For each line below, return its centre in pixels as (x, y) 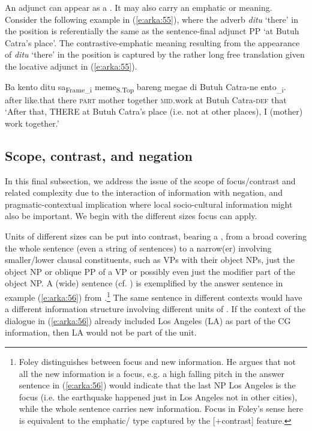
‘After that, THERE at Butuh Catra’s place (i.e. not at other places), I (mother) (154, 111)
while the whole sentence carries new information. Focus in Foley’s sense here (161, 408)
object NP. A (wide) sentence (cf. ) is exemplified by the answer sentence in (144, 283)
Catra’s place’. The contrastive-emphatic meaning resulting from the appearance (152, 42)
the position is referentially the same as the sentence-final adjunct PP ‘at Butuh (152, 31)
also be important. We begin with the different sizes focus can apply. (131, 216)
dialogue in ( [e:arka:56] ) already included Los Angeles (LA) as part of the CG (148, 320)
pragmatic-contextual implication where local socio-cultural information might (149, 204)
